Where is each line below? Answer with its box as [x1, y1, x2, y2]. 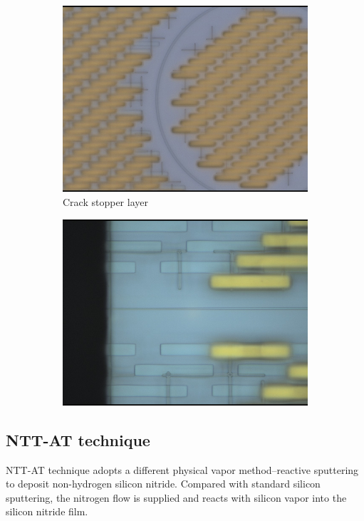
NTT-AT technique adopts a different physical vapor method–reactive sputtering [6, 462, 359, 477]
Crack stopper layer [63, 194, 148, 209]
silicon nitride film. [6, 504, 88, 519]
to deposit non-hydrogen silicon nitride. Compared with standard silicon [6, 476, 321, 491]
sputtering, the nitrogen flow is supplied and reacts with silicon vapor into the [6, 490, 347, 505]
